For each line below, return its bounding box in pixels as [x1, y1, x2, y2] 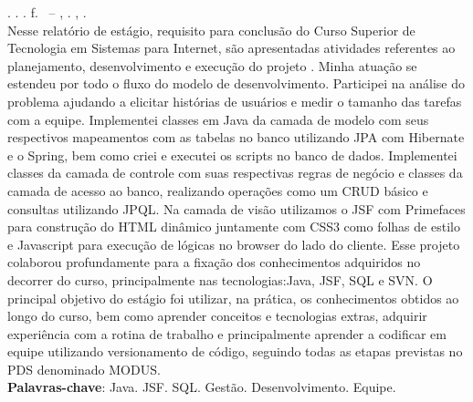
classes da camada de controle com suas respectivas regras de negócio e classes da [7, 163, 463, 182]
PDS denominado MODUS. [7, 359, 161, 378]
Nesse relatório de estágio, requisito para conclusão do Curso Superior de [7, 20, 415, 39]
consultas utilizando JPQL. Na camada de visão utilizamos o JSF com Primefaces [7, 199, 466, 218]
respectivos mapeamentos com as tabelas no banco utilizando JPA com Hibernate [7, 128, 465, 147]
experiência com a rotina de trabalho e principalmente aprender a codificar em [7, 324, 447, 343]
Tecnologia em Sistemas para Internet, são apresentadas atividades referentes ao [7, 38, 456, 57]
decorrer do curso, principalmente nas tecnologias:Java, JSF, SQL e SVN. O [7, 270, 433, 289]
